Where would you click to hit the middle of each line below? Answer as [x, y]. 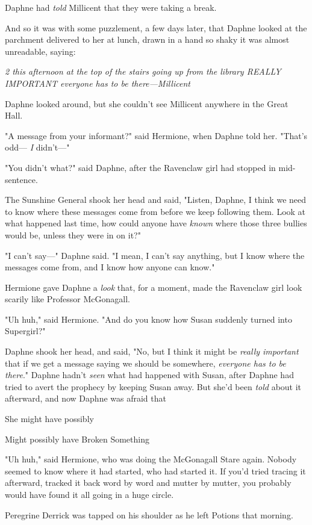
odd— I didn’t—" [37, 147]
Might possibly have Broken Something [77, 439]
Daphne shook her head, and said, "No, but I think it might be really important [152, 351]
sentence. [21, 179]
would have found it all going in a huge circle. [89, 494]
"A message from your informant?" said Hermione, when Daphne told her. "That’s [156, 135]
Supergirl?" [25, 331]
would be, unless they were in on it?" [73, 235]
